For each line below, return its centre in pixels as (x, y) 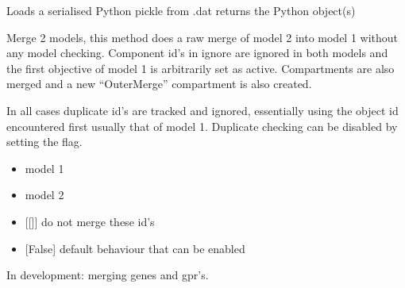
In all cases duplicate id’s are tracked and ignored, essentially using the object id (202, 110)
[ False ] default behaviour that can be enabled (135, 248)
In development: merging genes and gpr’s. (108, 275)
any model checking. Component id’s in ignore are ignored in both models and (197, 53)
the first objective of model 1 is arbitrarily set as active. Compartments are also (201, 68)
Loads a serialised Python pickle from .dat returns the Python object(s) (181, 10)
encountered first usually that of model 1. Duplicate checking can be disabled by (202, 126)
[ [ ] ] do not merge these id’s (90, 221)
